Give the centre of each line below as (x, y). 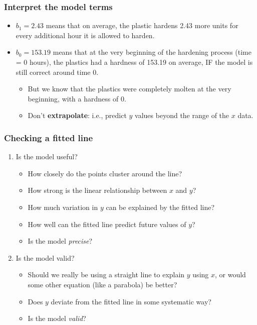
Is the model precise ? (60, 241)
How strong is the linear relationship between (97, 190)
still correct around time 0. (57, 72)
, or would (230, 275)
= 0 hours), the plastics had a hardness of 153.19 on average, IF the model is (134, 62)
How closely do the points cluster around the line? (105, 173)
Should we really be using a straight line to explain (106, 275)
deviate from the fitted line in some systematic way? (131, 301)
